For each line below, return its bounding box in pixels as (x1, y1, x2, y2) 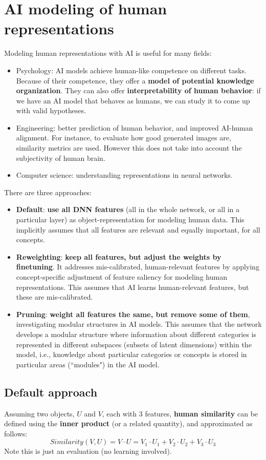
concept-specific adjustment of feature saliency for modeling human (16, 271, 227, 282)
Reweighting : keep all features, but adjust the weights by (16, 251, 221, 262)
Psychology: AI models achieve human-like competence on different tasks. (16, 65, 247, 75)
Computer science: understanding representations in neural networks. (16, 170, 233, 180)
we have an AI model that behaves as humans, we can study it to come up (16, 95, 250, 106)
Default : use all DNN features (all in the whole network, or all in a (16, 204, 240, 215)
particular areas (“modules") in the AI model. (16, 359, 160, 369)
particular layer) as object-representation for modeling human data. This (16, 214, 245, 225)
